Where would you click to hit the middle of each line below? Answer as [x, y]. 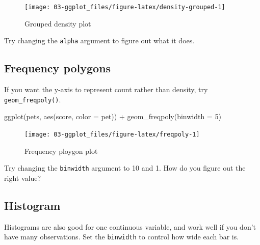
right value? [22, 178]
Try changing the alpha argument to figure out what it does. [99, 40]
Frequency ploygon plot [61, 151]
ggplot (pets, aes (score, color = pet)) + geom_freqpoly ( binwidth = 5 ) [113, 116]
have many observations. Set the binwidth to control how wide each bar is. [122, 237]
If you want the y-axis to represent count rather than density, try [106, 89]
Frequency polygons [58, 68]
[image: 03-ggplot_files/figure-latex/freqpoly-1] [112, 134]
